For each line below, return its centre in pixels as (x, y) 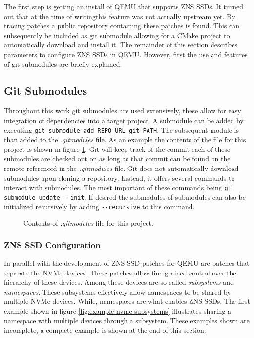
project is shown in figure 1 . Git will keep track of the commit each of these (117, 149)
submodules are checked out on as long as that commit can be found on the (117, 158)
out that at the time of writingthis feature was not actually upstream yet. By (120, 16)
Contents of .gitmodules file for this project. (88, 223)
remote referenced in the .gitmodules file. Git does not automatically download (121, 168)
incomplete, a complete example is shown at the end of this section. (105, 330)
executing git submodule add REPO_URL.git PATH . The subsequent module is (122, 130)
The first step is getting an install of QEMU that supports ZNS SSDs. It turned (124, 6)
